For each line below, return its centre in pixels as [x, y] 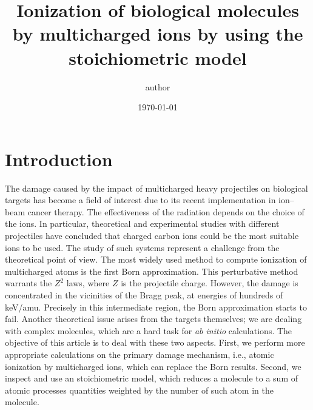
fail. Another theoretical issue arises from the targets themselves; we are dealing [153, 319]
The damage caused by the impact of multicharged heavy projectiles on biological [156, 188]
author [158, 86]
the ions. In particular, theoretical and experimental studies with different [142, 223]
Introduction [59, 159]
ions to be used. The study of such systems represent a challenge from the [142, 247]
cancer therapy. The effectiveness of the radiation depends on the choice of [166, 211]
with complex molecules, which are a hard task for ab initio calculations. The [149, 330]
